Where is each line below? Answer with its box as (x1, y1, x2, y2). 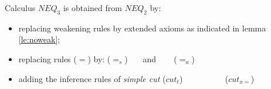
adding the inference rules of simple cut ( (18, 72, 166, 84)
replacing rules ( (18, 52, 77, 65)
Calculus (5, 2, 36, 13)
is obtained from (63, 2, 122, 13)
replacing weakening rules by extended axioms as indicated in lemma (18, 22, 266, 34)
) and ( (124, 52, 177, 65)
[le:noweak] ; (18, 33, 60, 45)
